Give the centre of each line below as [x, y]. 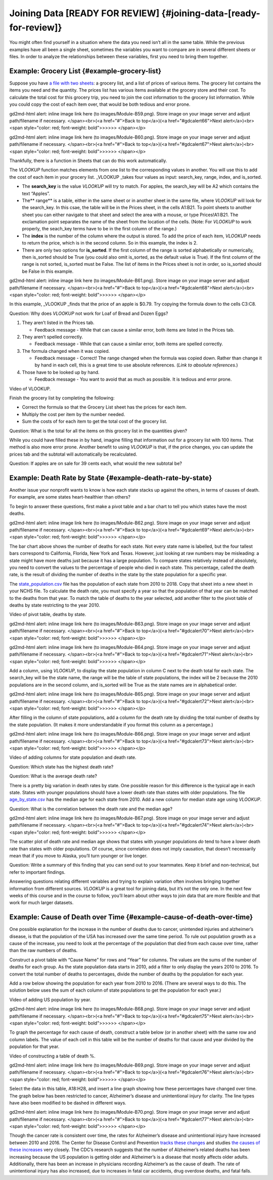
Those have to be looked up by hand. [61, 372]
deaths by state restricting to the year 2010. [55, 605]
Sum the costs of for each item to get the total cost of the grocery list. [95, 421]
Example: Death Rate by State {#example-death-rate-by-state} [111, 478]
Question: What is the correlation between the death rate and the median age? [91, 809]
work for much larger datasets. [41, 903]
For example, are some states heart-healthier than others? [70, 497]
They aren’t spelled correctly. [53, 337]
